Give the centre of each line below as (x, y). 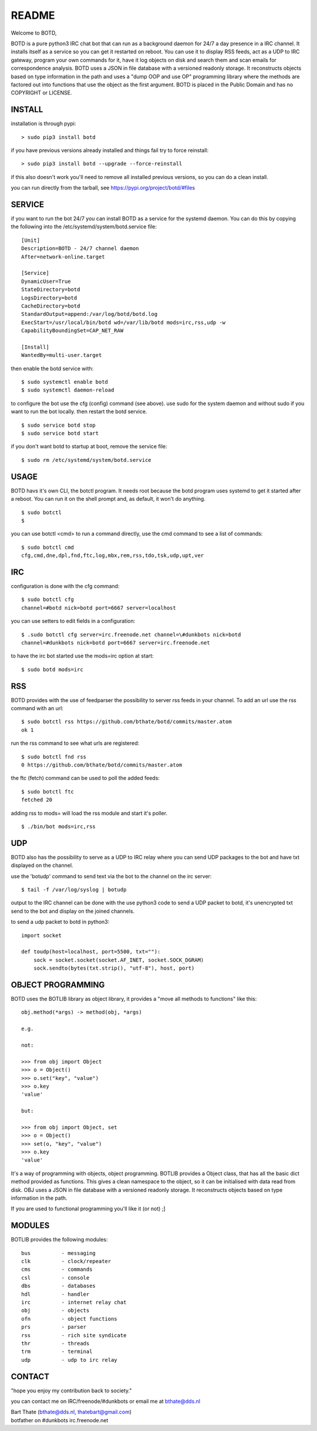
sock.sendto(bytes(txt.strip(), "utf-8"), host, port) (114, 968)
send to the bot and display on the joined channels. (73, 911)
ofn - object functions (69, 1319)
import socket (41, 935)
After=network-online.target (63, 256)
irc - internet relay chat (74, 1302)
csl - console (55, 1278)
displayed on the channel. (42, 865)
